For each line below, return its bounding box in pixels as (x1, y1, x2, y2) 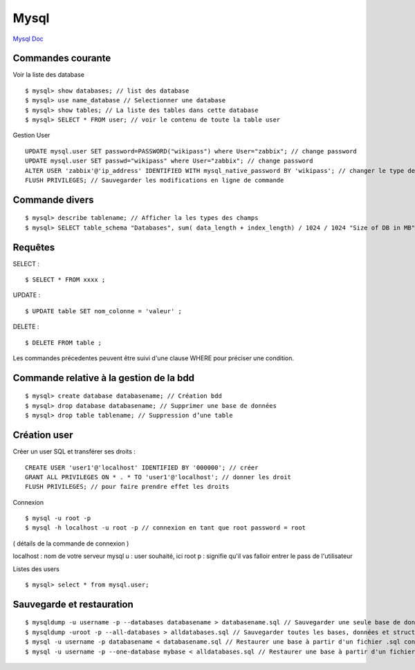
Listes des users (12, 564, 60, 573)
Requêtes (12, 241, 55, 253)
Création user (12, 429, 73, 441)
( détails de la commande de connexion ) (12, 539, 129, 548)
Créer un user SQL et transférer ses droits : (12, 447, 136, 456)
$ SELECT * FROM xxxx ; (25, 276, 106, 283)
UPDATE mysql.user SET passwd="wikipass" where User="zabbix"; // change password (25, 157, 313, 165)
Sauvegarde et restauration (12, 598, 134, 610)
